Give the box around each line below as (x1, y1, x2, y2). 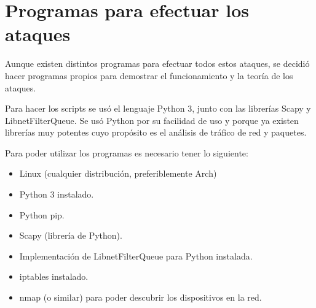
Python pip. (19, 208, 65, 221)
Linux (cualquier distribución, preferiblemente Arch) (19, 167, 217, 180)
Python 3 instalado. (19, 188, 94, 201)
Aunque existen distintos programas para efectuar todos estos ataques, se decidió (5, 57, 310, 70)
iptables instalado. (19, 270, 89, 283)
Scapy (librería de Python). (19, 229, 122, 242)
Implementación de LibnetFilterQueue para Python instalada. (19, 249, 253, 262)
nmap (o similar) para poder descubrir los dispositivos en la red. (19, 291, 262, 304)
